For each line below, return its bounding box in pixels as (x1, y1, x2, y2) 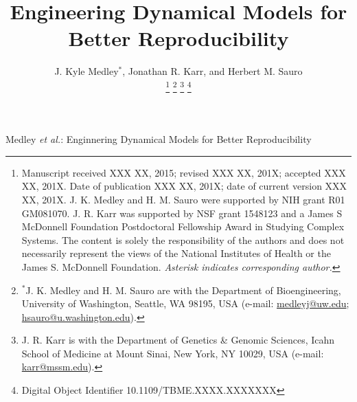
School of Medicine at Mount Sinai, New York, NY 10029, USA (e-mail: (21, 346, 324, 360)
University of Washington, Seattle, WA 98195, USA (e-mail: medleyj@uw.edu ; (21, 296, 349, 311)
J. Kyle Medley (54, 64, 119, 78)
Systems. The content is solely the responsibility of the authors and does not (21, 232, 345, 247)
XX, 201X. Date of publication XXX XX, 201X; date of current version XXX (21, 179, 347, 193)
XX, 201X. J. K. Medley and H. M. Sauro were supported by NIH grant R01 (21, 192, 345, 206)
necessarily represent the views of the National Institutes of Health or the (21, 246, 331, 260)
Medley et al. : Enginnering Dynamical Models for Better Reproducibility (5, 132, 312, 146)
